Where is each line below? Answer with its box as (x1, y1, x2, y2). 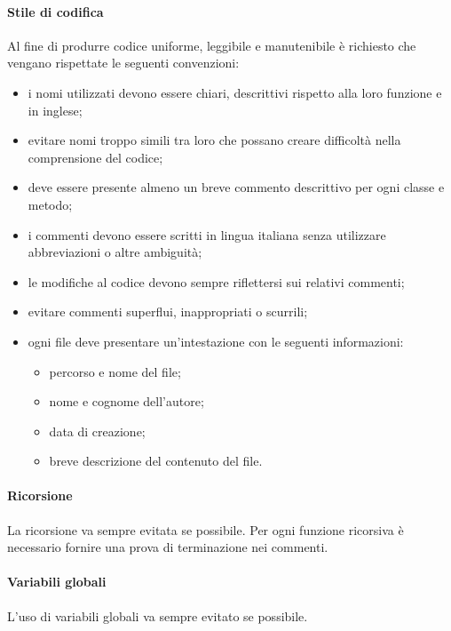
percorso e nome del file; (49, 362, 181, 380)
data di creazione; (49, 421, 146, 440)
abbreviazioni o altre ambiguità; (28, 243, 202, 261)
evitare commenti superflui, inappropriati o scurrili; (28, 302, 308, 321)
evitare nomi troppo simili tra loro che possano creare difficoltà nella (28, 131, 401, 149)
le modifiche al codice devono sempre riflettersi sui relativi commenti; (28, 272, 405, 291)
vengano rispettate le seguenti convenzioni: (7, 53, 240, 72)
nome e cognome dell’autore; (49, 392, 204, 411)
